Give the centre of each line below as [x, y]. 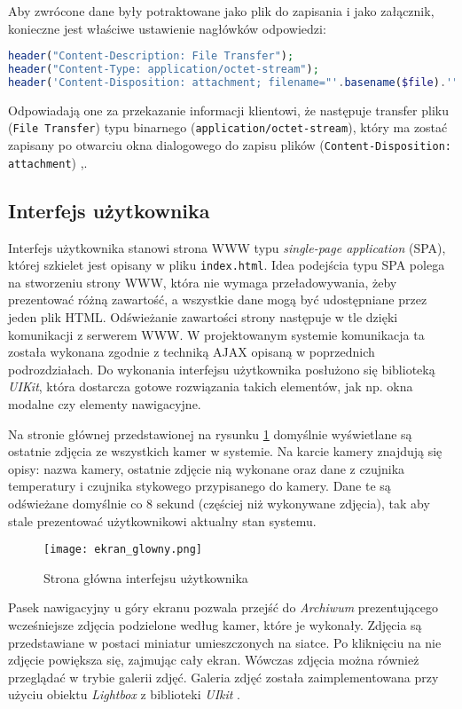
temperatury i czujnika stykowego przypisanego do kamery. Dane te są [200, 486]
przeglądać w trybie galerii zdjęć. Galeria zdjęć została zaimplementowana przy [223, 677]
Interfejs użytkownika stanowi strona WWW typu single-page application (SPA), [227, 247]
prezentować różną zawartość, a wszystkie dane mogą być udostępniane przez [218, 299]
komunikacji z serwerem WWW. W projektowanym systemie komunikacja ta [216, 334]
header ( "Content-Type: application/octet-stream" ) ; [164, 70]
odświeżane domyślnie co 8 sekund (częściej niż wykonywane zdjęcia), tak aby [219, 503]
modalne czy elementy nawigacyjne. [105, 403]
